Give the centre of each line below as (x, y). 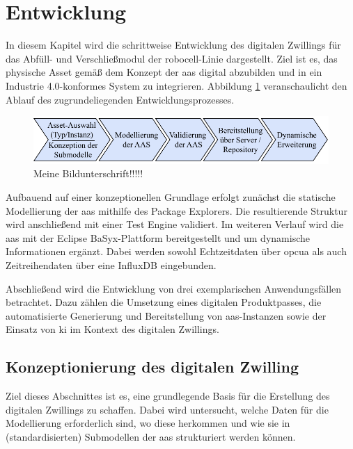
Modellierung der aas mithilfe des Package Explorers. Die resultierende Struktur (176, 210)
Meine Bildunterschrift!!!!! (88, 173)
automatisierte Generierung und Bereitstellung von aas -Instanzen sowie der (166, 315)
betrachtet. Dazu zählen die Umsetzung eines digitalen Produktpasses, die (164, 302)
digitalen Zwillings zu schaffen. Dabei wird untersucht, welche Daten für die (167, 409)
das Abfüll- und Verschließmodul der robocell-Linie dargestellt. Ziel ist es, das (172, 58)
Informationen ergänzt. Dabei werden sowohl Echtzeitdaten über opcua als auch (176, 251)
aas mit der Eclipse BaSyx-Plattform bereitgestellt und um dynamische (158, 237)
